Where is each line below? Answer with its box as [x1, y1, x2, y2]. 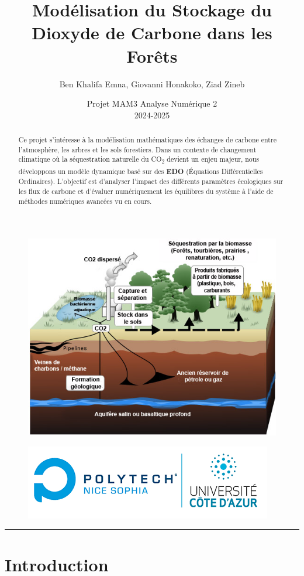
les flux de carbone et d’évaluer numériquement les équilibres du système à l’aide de [18, 186, 274, 196]
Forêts [126, 43, 178, 67]
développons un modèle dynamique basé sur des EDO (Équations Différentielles [18, 166, 263, 176]
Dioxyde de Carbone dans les [32, 21, 272, 45]
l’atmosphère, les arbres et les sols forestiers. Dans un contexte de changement [18, 144, 257, 154]
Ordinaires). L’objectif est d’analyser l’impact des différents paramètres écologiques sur [18, 176, 284, 186]
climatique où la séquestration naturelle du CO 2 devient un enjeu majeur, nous [18, 154, 260, 166]
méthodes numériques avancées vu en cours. [18, 196, 152, 206]
